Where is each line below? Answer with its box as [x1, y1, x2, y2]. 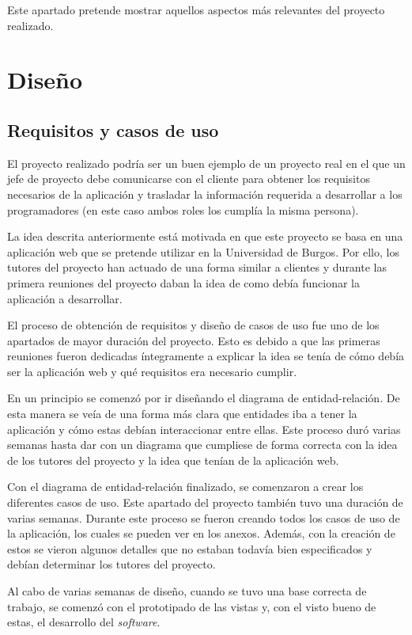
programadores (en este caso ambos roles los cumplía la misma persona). [7, 201, 359, 218]
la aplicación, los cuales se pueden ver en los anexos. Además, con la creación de [7, 525, 395, 542]
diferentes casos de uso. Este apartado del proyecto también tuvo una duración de [7, 494, 403, 511]
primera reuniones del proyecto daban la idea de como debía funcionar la [7, 274, 360, 291]
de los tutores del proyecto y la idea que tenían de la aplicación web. [7, 451, 339, 468]
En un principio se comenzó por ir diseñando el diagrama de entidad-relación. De [7, 390, 400, 406]
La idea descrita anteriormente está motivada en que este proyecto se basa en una [7, 228, 403, 245]
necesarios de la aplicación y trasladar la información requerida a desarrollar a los [7, 185, 403, 202]
